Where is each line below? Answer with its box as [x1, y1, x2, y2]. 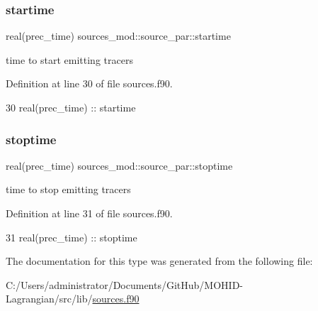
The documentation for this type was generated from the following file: [6, 253, 313, 268]
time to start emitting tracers [6, 52, 133, 67]
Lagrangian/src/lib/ [6, 291, 93, 306]
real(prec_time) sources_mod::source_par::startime [6, 28, 231, 43]
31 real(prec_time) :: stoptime [6, 229, 137, 244]
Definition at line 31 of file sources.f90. [6, 206, 173, 220]
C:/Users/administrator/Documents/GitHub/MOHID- [6, 277, 243, 292]
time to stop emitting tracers [6, 182, 131, 197]
